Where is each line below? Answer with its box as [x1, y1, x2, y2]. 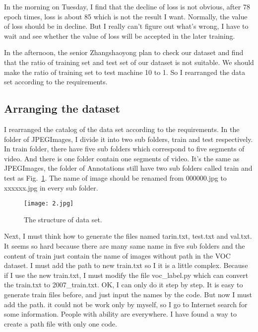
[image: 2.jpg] [24, 200, 74, 207]
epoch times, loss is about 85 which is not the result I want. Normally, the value [4, 11, 248, 21]
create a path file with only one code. [4, 318, 117, 329]
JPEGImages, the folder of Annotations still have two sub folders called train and [4, 163, 253, 173]
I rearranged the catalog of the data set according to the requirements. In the [4, 124, 240, 134]
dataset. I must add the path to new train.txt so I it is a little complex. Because [4, 260, 248, 270]
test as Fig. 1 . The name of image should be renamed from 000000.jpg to [4, 172, 227, 183]
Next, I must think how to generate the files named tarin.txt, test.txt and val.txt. [4, 231, 252, 241]
